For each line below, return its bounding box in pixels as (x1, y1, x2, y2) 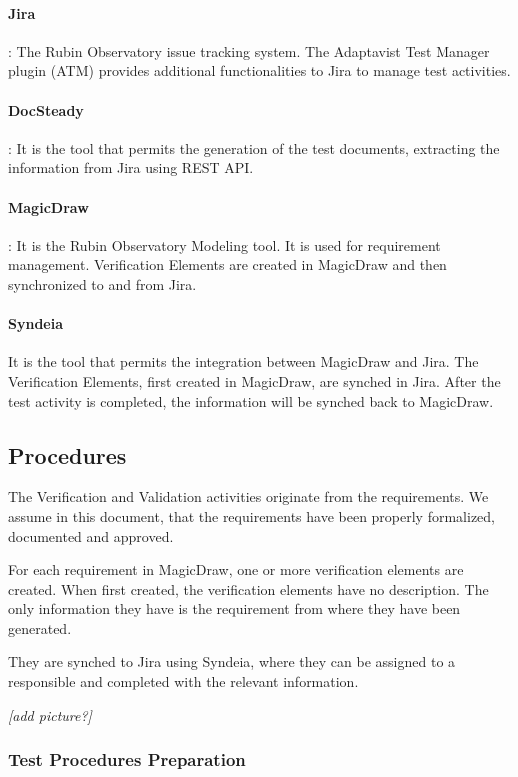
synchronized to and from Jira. (8, 273, 197, 294)
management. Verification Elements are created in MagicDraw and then (8, 254, 447, 275)
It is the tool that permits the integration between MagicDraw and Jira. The (8, 351, 479, 372)
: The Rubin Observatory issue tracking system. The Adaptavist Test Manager (8, 40, 490, 61)
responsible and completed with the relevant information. (8, 671, 359, 692)
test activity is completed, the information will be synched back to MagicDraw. (8, 390, 494, 411)
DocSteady (8, 99, 84, 120)
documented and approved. (8, 525, 174, 546)
